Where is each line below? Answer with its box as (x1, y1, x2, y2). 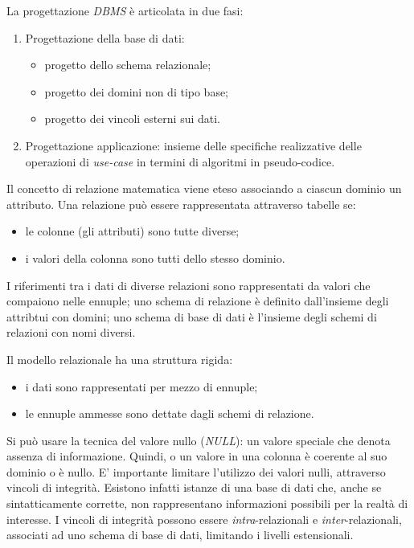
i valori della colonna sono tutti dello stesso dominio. (25, 249, 285, 266)
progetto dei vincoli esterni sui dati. (44, 110, 221, 127)
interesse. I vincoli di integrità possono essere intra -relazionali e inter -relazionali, (6, 510, 402, 527)
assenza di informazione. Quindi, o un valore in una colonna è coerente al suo (6, 448, 387, 464)
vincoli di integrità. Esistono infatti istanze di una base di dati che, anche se (6, 479, 382, 496)
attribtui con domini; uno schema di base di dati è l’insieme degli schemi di (6, 308, 377, 325)
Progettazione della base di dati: (25, 29, 185, 46)
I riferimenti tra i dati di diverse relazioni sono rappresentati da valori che (6, 276, 371, 293)
